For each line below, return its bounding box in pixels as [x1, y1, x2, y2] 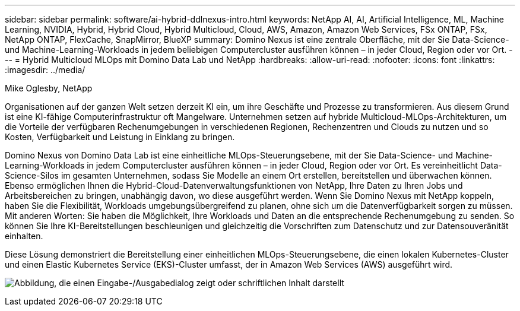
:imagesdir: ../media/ [5, 65, 85, 75]
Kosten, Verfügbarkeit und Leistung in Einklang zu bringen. [5, 132, 235, 142]
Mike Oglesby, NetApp [5, 83, 93, 93]
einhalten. [5, 231, 43, 241]
